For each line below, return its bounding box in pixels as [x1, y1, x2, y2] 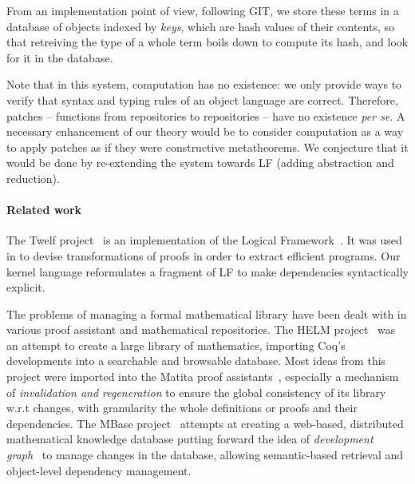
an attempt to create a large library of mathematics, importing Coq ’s [6, 336, 346, 353]
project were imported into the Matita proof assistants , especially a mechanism [6, 368, 399, 385]
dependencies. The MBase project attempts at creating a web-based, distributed [6, 415, 404, 431]
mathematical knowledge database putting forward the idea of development [6, 430, 373, 447]
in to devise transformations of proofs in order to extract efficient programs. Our [6, 247, 401, 264]
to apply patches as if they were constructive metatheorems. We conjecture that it [6, 138, 409, 155]
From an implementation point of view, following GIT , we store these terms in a [6, 2, 399, 18]
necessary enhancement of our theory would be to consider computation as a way [6, 123, 404, 140]
